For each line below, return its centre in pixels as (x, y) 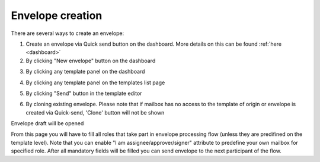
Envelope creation (57, 15)
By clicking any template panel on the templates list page (95, 82)
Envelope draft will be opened (47, 123)
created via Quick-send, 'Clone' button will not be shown (95, 112)
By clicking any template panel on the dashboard (85, 72)
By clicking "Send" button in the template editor (84, 93)
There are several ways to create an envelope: (68, 33)
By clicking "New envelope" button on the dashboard (91, 61)
